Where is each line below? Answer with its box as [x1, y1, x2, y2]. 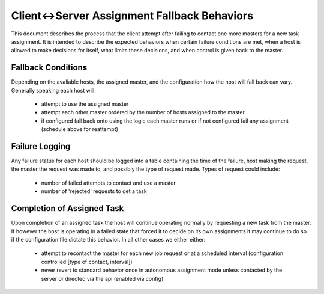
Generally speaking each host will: [11, 87, 96, 94]
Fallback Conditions [11, 63, 88, 73]
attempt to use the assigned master [41, 100, 129, 108]
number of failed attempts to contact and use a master [41, 179, 176, 186]
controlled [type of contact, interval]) [41, 258, 133, 265]
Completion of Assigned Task [11, 203, 124, 213]
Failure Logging [11, 141, 71, 152]
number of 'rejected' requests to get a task [41, 188, 147, 195]
